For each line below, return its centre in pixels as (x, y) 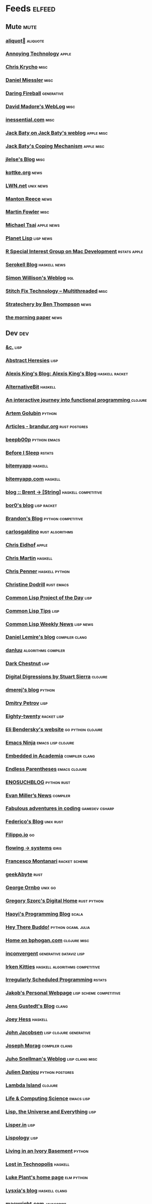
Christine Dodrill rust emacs (37, 584)
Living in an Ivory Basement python (47, 1151)
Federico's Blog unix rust (34, 822)
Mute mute (21, 27)
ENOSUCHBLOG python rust (38, 782)
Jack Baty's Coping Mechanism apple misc (55, 146)
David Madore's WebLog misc (40, 107)
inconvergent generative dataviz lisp (45, 953)
